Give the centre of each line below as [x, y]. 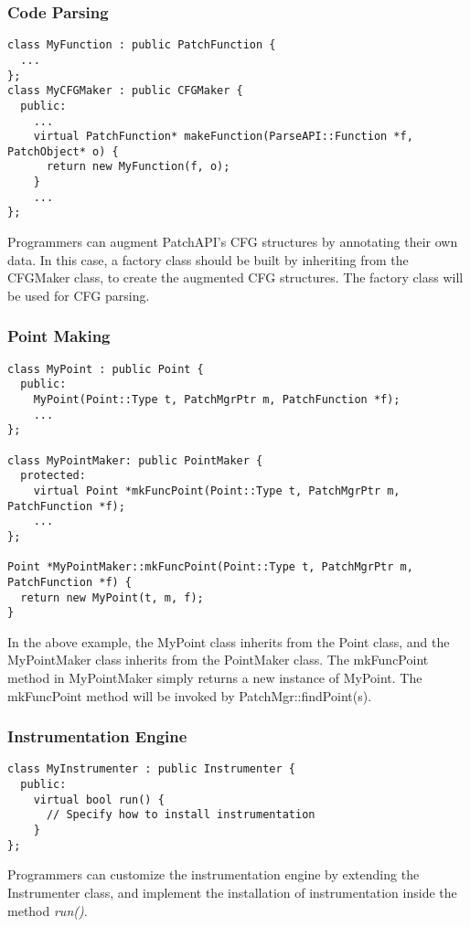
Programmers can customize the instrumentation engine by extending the [214, 874]
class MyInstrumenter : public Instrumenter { [151, 769]
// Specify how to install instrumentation [181, 815]
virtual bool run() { [99, 799]
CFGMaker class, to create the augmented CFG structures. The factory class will [235, 277]
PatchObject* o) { [63, 151]
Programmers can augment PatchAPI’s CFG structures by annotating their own [233, 242]
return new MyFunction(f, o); [138, 167]
